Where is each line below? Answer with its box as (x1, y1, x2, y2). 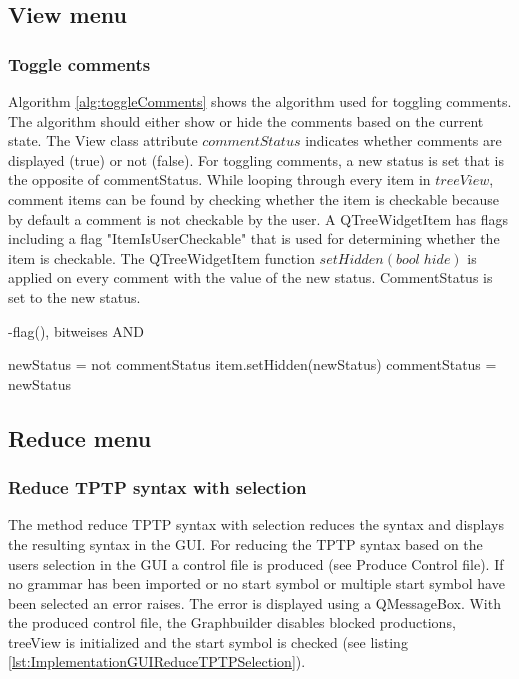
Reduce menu (8, 422, 152, 453)
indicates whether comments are (305, 130, 502, 151)
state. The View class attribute (8, 130, 198, 151)
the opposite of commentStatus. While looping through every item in (8, 169, 431, 190)
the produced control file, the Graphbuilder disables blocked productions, (8, 612, 456, 633)
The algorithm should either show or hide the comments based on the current (8, 110, 484, 131)
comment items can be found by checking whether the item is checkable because (8, 188, 499, 209)
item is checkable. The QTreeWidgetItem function (8, 247, 315, 268)
